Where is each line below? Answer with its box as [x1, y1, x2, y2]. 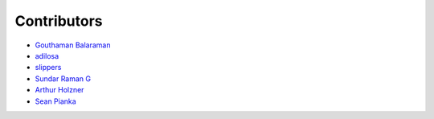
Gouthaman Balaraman [35, 40, 111, 50]
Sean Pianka [35, 96, 76, 106]
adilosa [35, 51, 59, 60]
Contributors [14, 12, 104, 30]
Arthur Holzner [35, 85, 84, 95]
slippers [35, 63, 62, 72]
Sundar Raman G [35, 73, 92, 84]
